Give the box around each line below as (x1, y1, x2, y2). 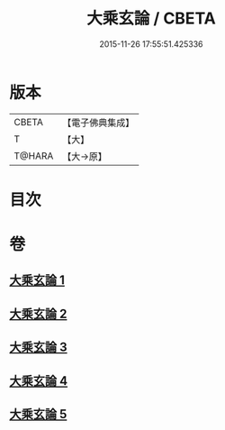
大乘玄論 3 (9, 340, 67, 355)
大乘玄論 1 (9, 272, 66, 288)
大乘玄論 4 (9, 373, 68, 389)
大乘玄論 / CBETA (86, 8, 216, 29)
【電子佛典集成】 (62, 116, 135, 129)
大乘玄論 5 (9, 407, 67, 422)
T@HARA (13, 150, 54, 162)
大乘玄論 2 (9, 306, 67, 321)
